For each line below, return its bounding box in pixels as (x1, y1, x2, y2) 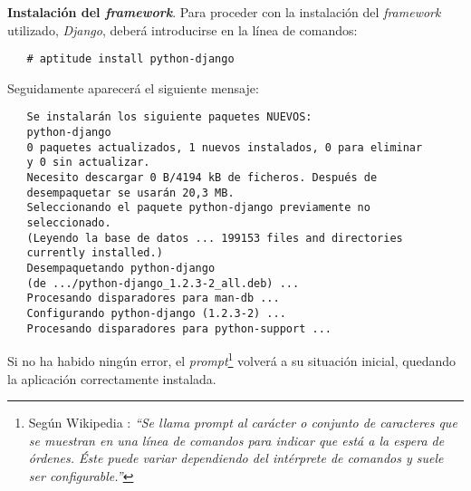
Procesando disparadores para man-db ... (26, 292, 280, 305)
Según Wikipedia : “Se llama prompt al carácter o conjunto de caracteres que (28, 413, 457, 432)
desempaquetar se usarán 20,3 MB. (26, 186, 235, 199)
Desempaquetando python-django (26, 262, 216, 274)
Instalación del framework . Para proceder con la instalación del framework (7, 3, 441, 21)
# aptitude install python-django (26, 53, 235, 66)
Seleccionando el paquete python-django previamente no (26, 201, 370, 215)
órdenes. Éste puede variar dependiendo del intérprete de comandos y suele (28, 448, 444, 467)
